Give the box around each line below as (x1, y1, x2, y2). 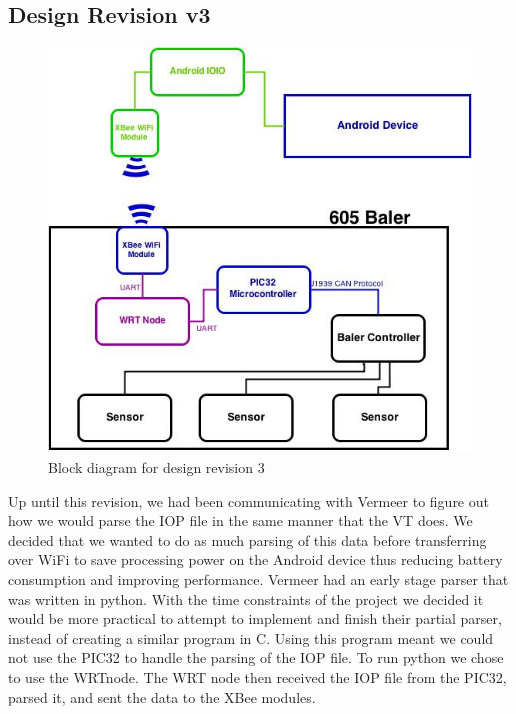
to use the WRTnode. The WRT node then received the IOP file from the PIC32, (8, 666, 507, 687)
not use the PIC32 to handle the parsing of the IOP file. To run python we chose (8, 647, 504, 668)
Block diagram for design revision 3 (48, 457, 265, 478)
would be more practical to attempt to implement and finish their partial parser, (8, 608, 502, 629)
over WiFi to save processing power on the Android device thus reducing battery (8, 549, 503, 570)
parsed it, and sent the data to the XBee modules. (8, 686, 316, 707)
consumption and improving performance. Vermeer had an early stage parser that (8, 569, 509, 589)
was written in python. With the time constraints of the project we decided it (8, 588, 484, 609)
